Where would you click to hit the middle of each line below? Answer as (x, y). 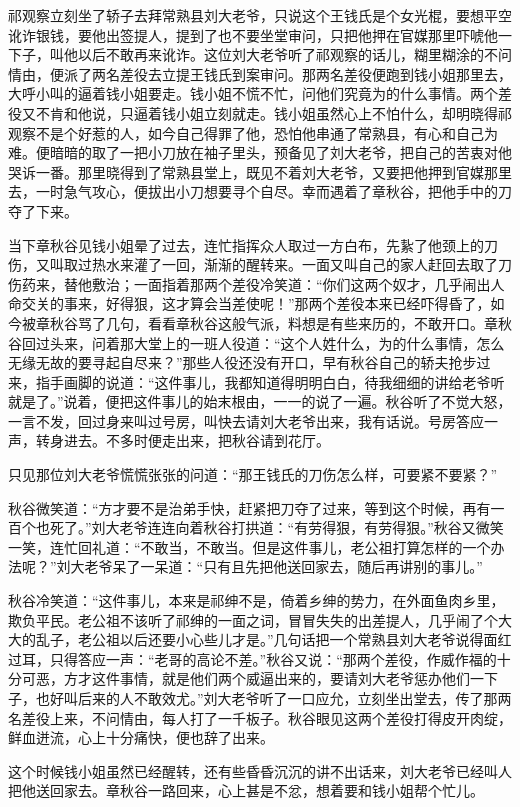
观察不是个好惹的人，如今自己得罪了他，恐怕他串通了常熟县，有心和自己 (246, 132)
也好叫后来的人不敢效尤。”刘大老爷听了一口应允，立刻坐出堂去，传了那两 (273, 698)
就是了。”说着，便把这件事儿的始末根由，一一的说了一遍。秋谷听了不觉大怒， (260, 401)
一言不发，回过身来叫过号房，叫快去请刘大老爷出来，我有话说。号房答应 (246, 420)
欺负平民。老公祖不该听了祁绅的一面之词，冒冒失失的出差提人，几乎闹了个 (253, 619)
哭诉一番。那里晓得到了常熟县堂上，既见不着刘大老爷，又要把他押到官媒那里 (260, 171)
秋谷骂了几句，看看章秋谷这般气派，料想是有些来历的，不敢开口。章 (273, 322)
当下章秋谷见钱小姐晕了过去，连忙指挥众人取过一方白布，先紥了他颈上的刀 (253, 244)
